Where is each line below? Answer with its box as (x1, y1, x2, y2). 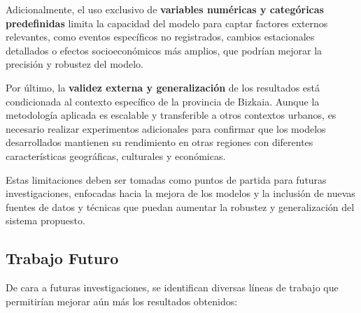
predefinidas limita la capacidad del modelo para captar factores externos (6, 15, 328, 30)
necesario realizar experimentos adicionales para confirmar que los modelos (6, 121, 326, 136)
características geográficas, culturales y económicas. (6, 148, 226, 163)
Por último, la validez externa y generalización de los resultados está (6, 80, 320, 94)
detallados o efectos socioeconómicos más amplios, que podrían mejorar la (6, 43, 323, 57)
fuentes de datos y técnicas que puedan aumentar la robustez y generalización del (6, 199, 355, 214)
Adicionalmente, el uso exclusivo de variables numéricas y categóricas (6, 2, 324, 16)
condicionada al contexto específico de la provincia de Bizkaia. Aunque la (6, 94, 320, 108)
